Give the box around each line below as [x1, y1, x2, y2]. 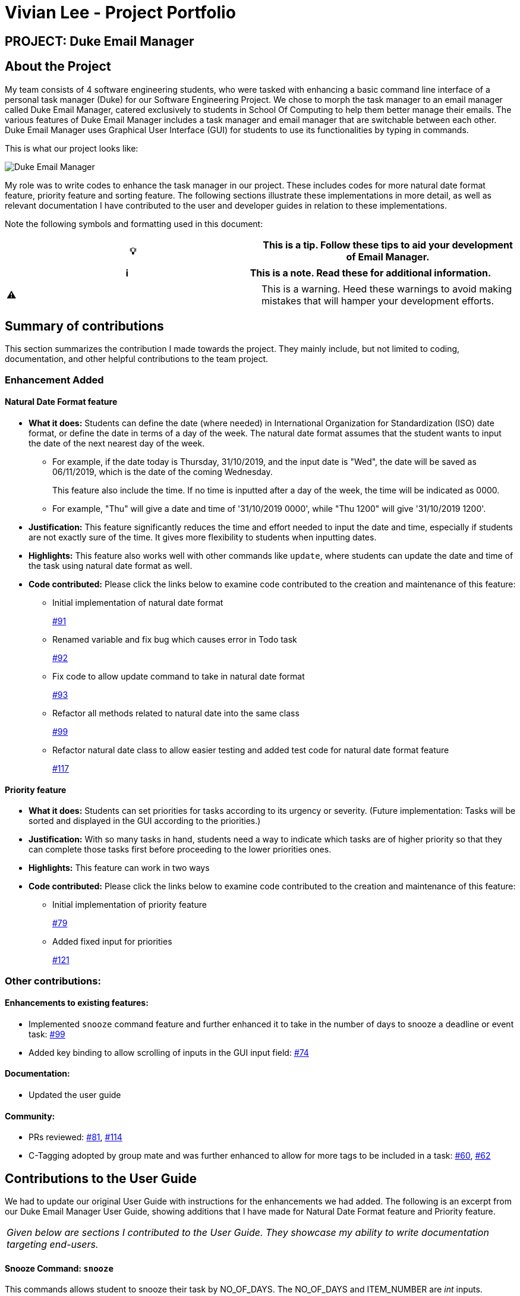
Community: [5, 1111, 55, 1121]
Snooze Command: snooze [5, 1263, 114, 1273]
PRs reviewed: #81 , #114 [29, 1132, 122, 1143]
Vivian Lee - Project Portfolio [5, 2, 236, 23]
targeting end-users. [7, 1238, 99, 1251]
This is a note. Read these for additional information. [250, 266, 491, 279]
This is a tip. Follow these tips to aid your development [263, 238, 513, 251]
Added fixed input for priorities [52, 936, 172, 947]
